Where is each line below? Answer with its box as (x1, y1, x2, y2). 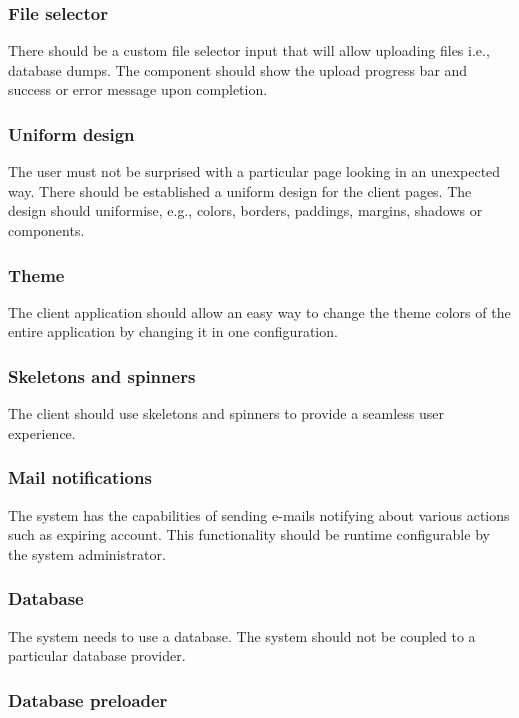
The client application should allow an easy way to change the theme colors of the (8, 301, 511, 322)
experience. (8, 422, 76, 443)
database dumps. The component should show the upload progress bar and (8, 59, 468, 80)
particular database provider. (8, 645, 186, 666)
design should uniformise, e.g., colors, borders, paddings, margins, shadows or (8, 200, 483, 221)
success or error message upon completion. (8, 79, 268, 100)
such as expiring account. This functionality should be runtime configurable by (8, 524, 490, 545)
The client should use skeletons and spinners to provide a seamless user (8, 403, 445, 424)
